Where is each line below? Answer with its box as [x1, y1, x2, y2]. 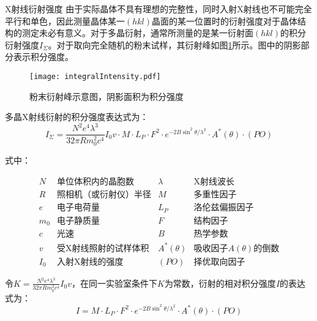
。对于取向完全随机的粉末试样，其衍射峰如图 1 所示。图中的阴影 [48, 38, 301, 51]
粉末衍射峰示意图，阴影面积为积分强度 [29, 89, 184, 102]
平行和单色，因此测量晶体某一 [5, 14, 125, 27]
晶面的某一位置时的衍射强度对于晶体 [152, 14, 298, 27]
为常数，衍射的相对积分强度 [164, 276, 276, 289]
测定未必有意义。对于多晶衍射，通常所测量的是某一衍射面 [21, 26, 253, 39]
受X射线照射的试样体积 [57, 244, 149, 253]
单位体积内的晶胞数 [57, 178, 134, 187]
